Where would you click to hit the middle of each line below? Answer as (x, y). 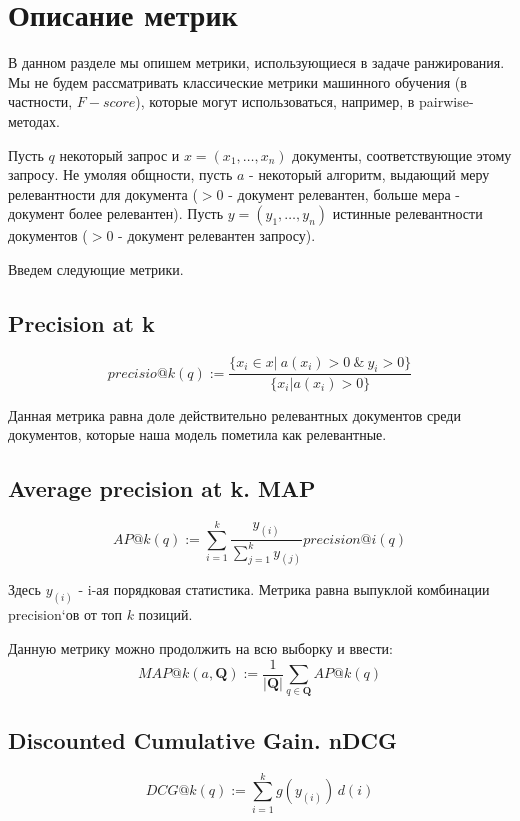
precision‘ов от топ (65, 614)
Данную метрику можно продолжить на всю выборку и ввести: (200, 647)
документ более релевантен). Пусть (116, 213)
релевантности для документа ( (103, 193)
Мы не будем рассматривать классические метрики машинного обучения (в (237, 81)
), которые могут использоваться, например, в (275, 101)
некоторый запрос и (119, 154)
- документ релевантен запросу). (217, 235)
